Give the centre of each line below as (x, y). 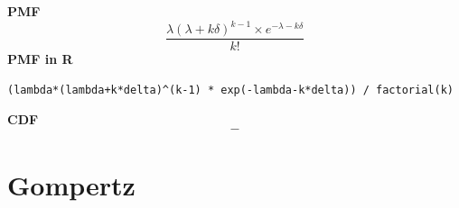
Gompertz (71, 185)
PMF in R (40, 59)
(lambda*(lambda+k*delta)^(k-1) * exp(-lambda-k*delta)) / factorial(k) (230, 90)
